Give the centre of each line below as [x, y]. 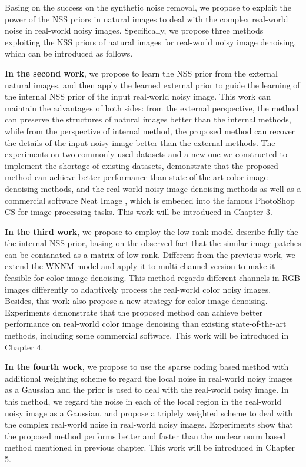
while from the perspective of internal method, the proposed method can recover [150, 130]
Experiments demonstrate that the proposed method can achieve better [134, 312]
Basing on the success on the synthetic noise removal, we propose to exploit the [148, 7]
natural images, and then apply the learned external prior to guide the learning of [152, 85]
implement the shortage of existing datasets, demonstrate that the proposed [142, 165]
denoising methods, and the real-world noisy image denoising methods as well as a [153, 188]
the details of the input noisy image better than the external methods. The [140, 142]
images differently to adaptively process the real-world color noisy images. [138, 289]
